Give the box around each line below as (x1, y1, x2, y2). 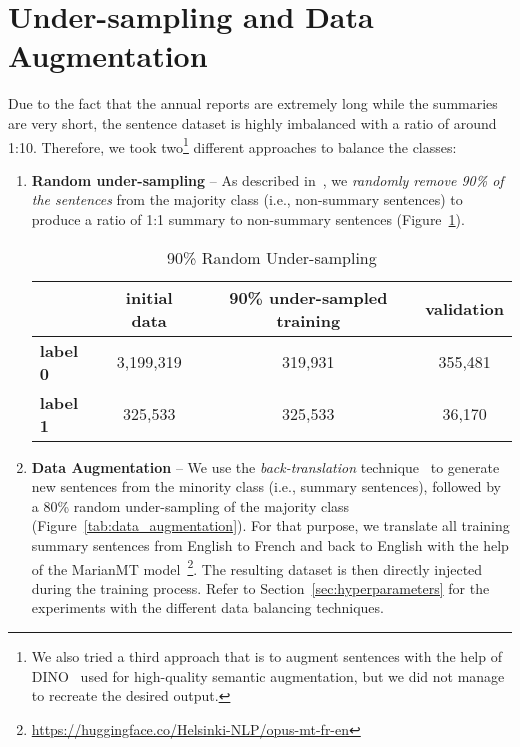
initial (125, 285, 173, 309)
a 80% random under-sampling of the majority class (31, 495, 350, 516)
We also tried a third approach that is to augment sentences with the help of (31, 645, 502, 666)
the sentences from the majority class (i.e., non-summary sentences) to (31, 189, 463, 210)
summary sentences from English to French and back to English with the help (31, 534, 509, 555)
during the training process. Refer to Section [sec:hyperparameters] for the (31, 577, 490, 598)
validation (425, 297, 504, 321)
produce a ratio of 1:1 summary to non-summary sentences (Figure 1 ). (31, 208, 465, 229)
